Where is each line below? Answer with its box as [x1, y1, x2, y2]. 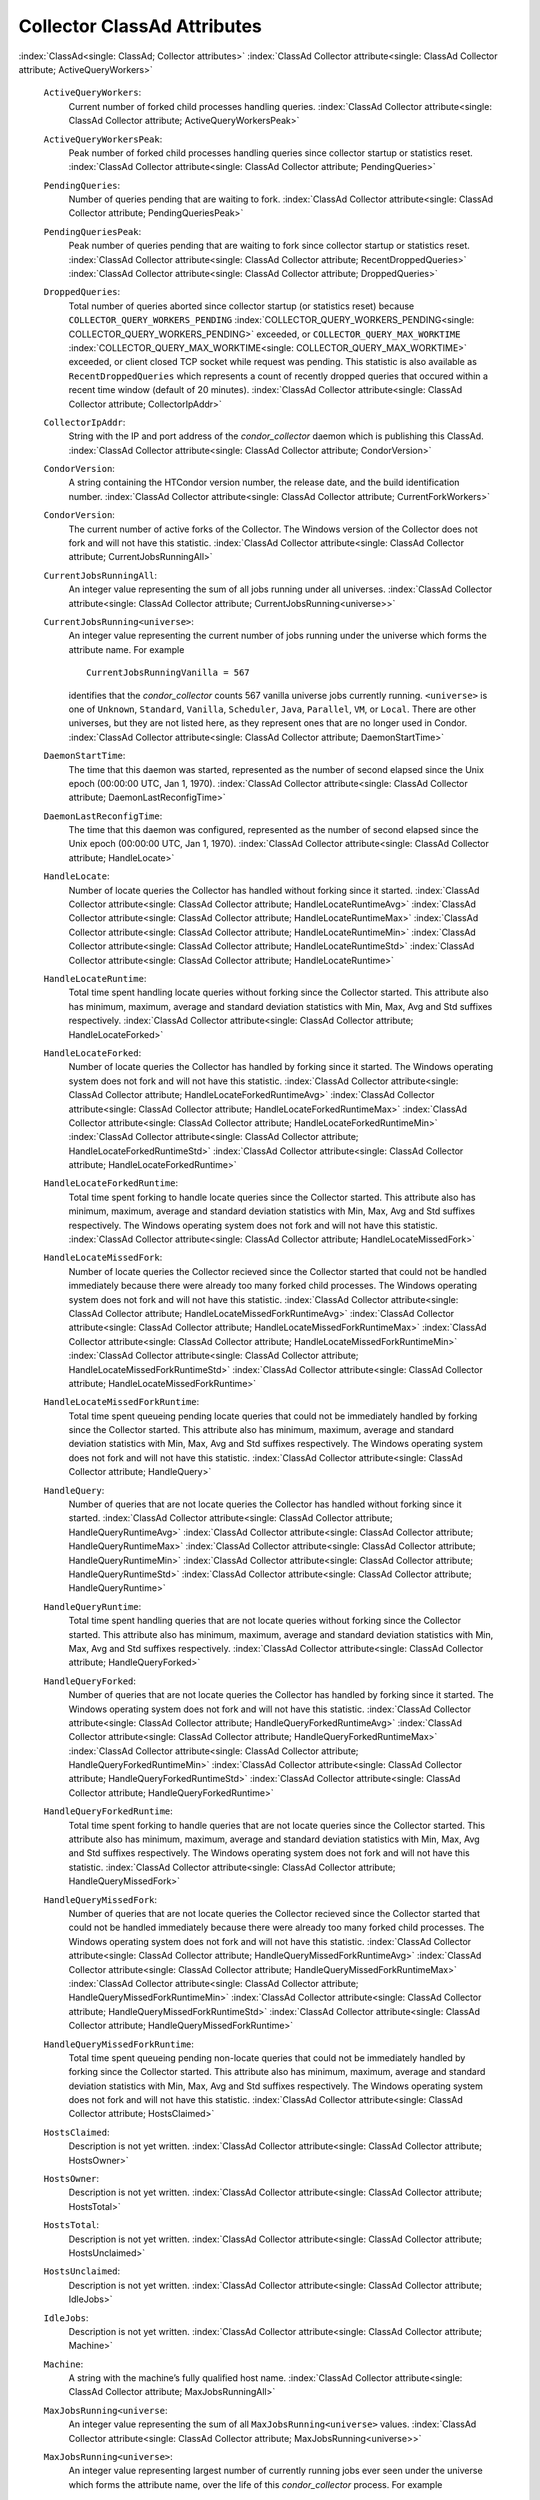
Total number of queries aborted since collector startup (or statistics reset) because [68, 300, 415, 312]
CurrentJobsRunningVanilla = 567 [86, 667, 250, 679]
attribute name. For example [68, 643, 185, 655]
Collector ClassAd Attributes [18, 15, 262, 37]
